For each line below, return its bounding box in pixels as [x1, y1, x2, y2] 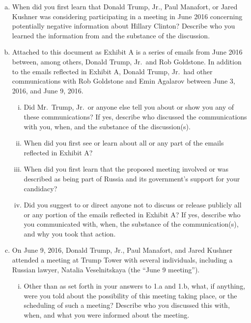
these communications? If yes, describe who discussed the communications [24, 111, 247, 121]
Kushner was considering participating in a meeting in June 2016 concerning [12, 11, 243, 21]
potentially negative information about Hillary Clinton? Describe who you [12, 21, 235, 31]
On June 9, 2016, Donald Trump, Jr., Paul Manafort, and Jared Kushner [12, 245, 232, 255]
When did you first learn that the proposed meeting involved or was [24, 164, 229, 174]
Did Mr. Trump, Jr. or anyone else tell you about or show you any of [24, 102, 234, 112]
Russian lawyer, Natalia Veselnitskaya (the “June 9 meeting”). [12, 264, 200, 274]
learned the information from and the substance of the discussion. [12, 30, 210, 40]
